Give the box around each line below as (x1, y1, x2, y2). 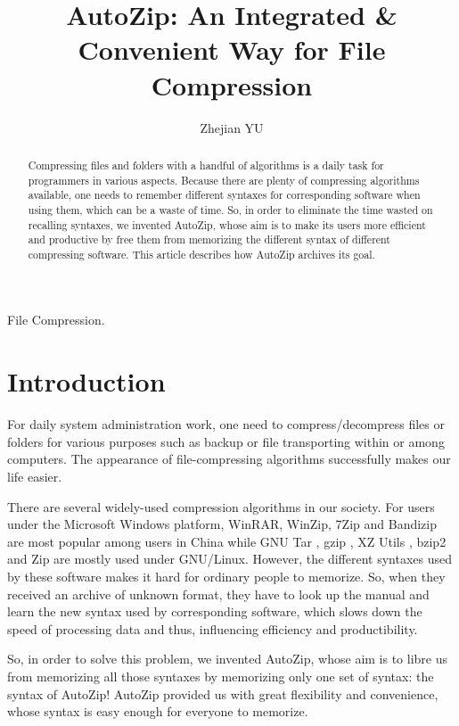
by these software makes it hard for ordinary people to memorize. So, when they (7, 566, 446, 585)
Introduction (7, 363, 166, 400)
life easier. (7, 466, 62, 485)
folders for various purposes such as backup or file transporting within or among (7, 432, 445, 450)
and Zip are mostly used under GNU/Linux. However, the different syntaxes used (7, 549, 452, 568)
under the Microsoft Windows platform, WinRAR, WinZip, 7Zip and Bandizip (7, 515, 437, 533)
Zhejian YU (200, 118, 264, 136)
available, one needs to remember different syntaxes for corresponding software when (28, 187, 421, 202)
